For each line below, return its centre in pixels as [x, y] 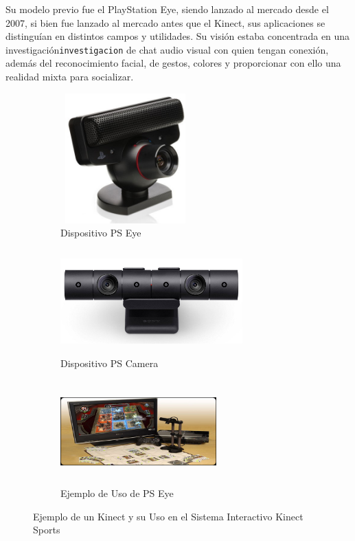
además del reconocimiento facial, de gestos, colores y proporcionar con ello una [173, 63]
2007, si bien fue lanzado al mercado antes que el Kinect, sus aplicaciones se [165, 22]
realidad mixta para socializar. [70, 77]
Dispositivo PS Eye [101, 233]
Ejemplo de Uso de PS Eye [117, 493]
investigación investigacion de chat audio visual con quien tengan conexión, [167, 49]
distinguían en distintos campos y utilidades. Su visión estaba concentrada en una [178, 36]
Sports [47, 530]
